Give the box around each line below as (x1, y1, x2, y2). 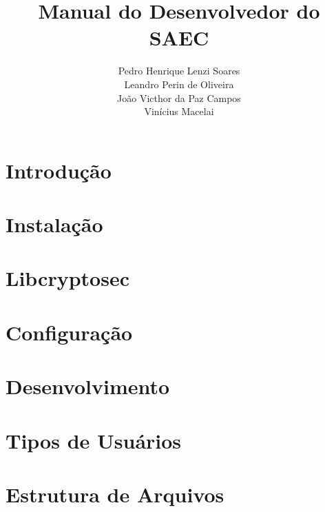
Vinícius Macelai (144, 104, 214, 119)
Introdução (6, 156, 112, 184)
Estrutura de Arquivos (6, 480, 224, 508)
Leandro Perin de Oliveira (124, 76, 234, 91)
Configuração (6, 318, 133, 346)
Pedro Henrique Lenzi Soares (118, 63, 240, 78)
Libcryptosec (6, 264, 129, 292)
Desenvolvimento (6, 372, 170, 400)
